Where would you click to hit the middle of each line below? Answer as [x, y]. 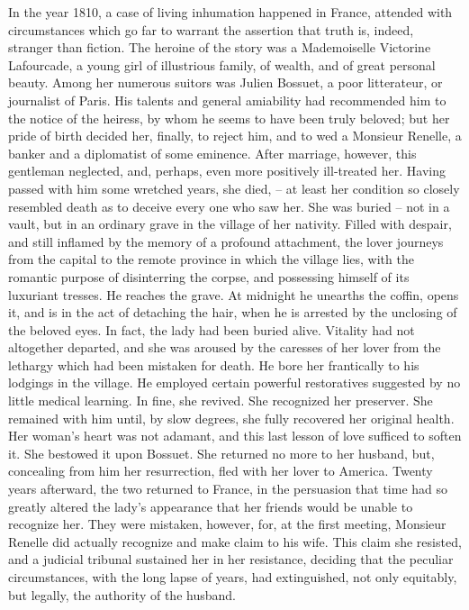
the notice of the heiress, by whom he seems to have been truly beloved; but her [229, 118]
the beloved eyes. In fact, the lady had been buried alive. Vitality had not [212, 329]
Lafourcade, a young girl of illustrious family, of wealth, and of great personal [222, 64]
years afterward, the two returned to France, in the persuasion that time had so [228, 489]
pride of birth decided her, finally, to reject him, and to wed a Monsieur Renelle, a [235, 136]
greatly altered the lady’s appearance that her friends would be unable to [211, 506]
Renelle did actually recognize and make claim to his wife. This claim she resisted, [235, 541]
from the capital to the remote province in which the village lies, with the [211, 259]
